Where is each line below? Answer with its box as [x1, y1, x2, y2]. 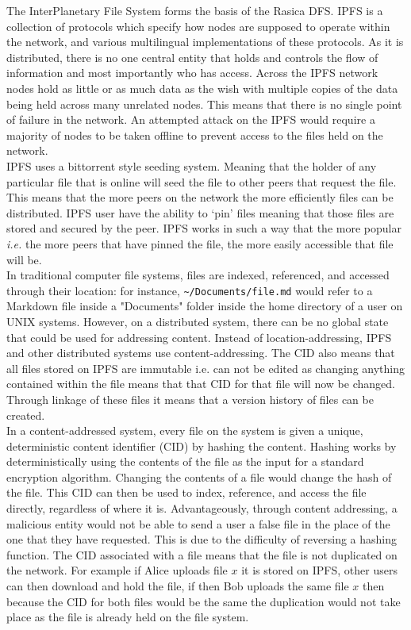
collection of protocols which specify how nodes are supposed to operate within [6, 17, 390, 34]
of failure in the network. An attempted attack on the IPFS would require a [6, 111, 375, 128]
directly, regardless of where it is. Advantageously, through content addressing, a [6, 500, 398, 517]
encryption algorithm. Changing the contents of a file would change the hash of [6, 468, 392, 485]
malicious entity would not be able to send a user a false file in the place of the [6, 515, 390, 532]
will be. [6, 251, 42, 267]
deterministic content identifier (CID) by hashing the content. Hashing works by [6, 437, 397, 454]
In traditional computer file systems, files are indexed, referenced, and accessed [6, 267, 390, 283]
